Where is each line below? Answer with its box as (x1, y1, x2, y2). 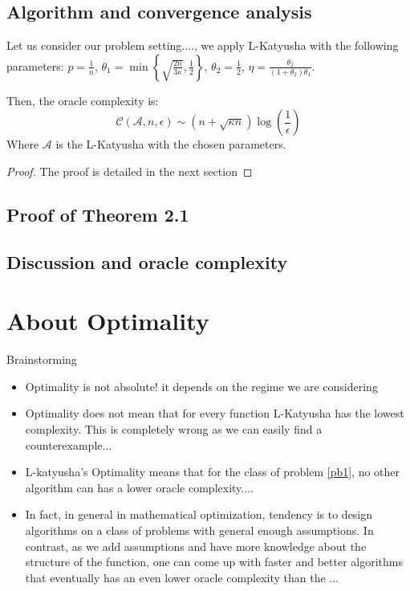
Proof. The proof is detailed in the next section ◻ (6, 162, 253, 179)
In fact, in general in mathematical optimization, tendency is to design (25, 506, 373, 523)
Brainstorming (6, 351, 77, 368)
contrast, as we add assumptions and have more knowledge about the (25, 537, 367, 554)
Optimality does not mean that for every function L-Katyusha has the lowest (25, 405, 404, 422)
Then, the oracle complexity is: (6, 92, 159, 108)
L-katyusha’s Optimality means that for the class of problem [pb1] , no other (25, 463, 400, 480)
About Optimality (6, 304, 209, 337)
